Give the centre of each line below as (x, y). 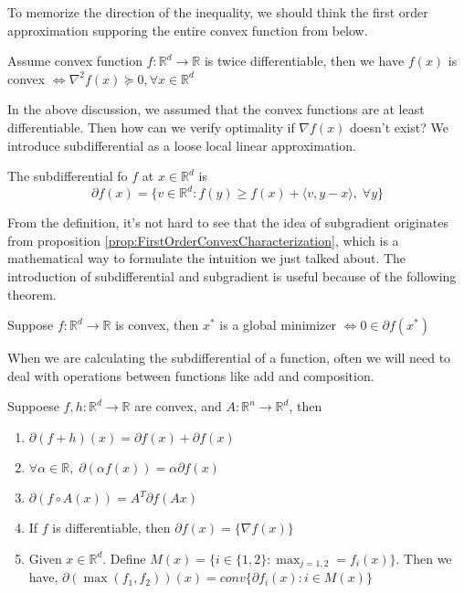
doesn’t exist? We (399, 127)
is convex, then (157, 325)
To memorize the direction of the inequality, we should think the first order (218, 12)
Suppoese (33, 406)
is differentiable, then (111, 527)
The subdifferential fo (68, 176)
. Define (124, 558)
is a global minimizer (278, 325)
